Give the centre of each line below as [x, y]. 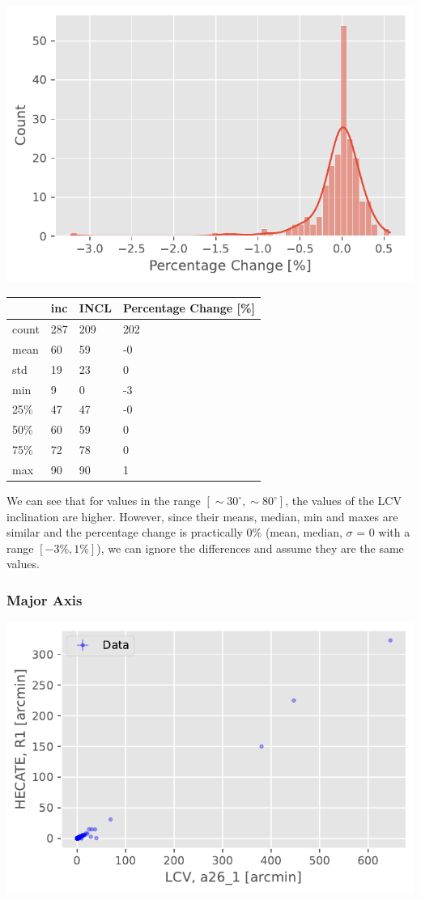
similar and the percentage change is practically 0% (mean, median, [174, 532]
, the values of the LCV [343, 500]
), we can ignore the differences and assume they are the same [250, 548]
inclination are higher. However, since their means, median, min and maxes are [202, 516]
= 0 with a [383, 532]
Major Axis [45, 599]
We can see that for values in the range [104, 500]
